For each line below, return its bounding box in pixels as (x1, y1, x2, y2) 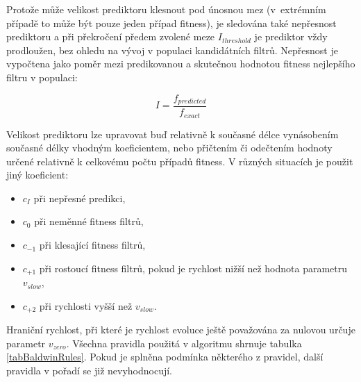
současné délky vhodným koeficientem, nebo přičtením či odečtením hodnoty (6, 140, 333, 155)
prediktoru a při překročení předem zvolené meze (6, 29, 215, 44)
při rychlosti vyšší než (39, 298, 133, 313)
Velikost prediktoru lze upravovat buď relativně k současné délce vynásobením (6, 126, 339, 141)
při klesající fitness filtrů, (39, 238, 146, 252)
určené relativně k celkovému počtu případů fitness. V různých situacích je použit (6, 153, 353, 168)
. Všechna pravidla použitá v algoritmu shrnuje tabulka (66, 335, 302, 350)
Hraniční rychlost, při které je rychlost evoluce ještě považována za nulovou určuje (6, 322, 355, 337)
